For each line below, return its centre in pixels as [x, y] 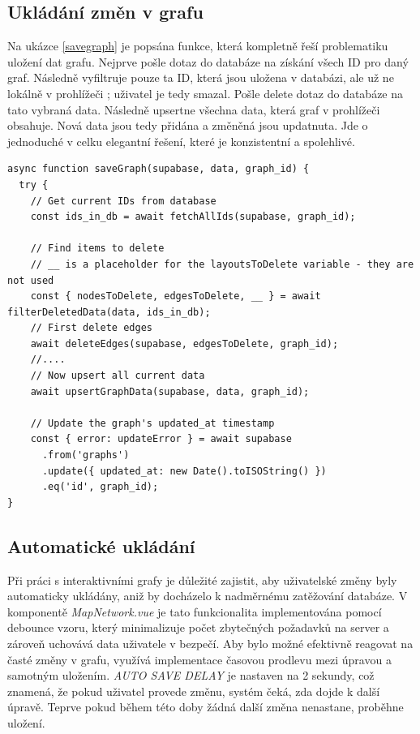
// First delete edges [91, 328]
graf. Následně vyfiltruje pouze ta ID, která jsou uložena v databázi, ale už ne [201, 77]
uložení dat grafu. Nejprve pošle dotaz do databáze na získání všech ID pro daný [208, 61]
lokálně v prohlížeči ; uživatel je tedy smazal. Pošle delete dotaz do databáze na [206, 93]
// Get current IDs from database [123, 201]
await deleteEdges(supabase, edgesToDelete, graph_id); [184, 343]
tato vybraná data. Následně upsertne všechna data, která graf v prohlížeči [194, 109]
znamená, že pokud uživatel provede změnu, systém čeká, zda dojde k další [194, 691]
